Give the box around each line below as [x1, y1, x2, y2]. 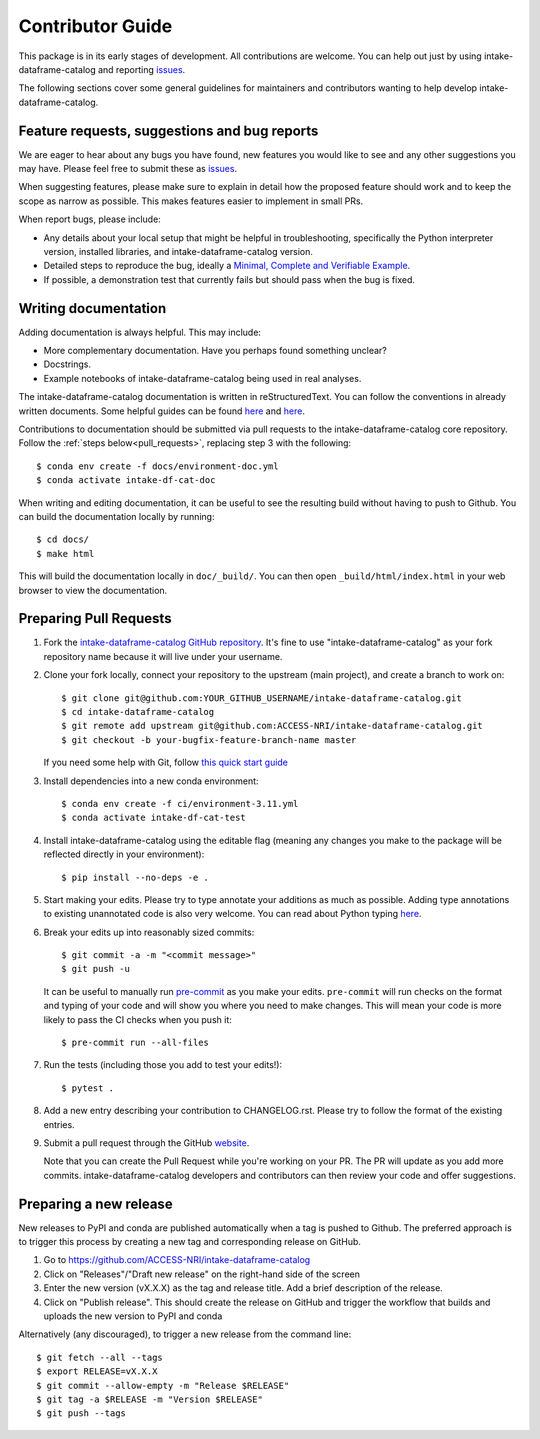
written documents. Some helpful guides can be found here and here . [18, 405, 305, 417]
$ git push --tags [36, 1408, 127, 1419]
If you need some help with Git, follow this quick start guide [43, 756, 289, 769]
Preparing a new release [18, 1195, 174, 1212]
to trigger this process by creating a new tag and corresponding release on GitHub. [18, 1236, 362, 1248]
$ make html [36, 548, 95, 559]
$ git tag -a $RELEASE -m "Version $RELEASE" [36, 1393, 264, 1405]
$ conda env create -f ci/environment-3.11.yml [61, 798, 299, 809]
